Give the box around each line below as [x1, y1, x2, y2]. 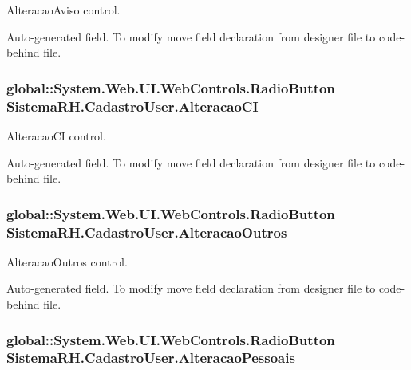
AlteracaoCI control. [6, 127, 106, 144]
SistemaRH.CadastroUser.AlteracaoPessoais [6, 348, 295, 368]
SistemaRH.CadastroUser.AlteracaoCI [6, 96, 259, 116]
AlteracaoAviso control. [6, 2, 121, 18]
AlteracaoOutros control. [6, 253, 128, 270]
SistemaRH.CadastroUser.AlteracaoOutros [6, 222, 287, 242]
